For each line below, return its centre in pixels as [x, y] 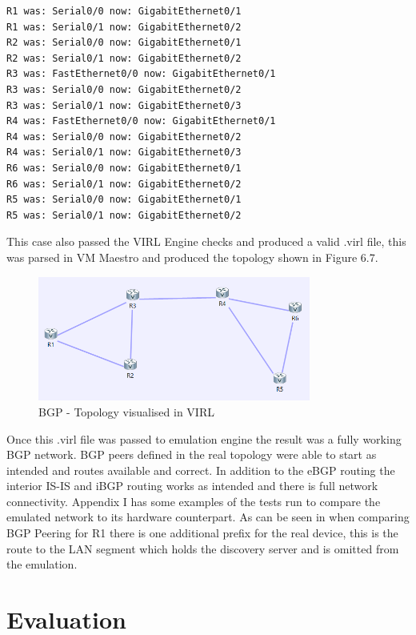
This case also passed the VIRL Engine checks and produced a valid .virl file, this [206, 241]
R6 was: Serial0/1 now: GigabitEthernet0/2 [124, 184]
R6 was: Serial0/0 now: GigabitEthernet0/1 [124, 168]
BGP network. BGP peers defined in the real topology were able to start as [192, 454]
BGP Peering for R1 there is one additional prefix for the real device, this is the [202, 533]
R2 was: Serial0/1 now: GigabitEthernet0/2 [124, 58]
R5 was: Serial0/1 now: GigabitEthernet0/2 [124, 215]
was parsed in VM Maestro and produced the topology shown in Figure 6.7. [192, 257]
